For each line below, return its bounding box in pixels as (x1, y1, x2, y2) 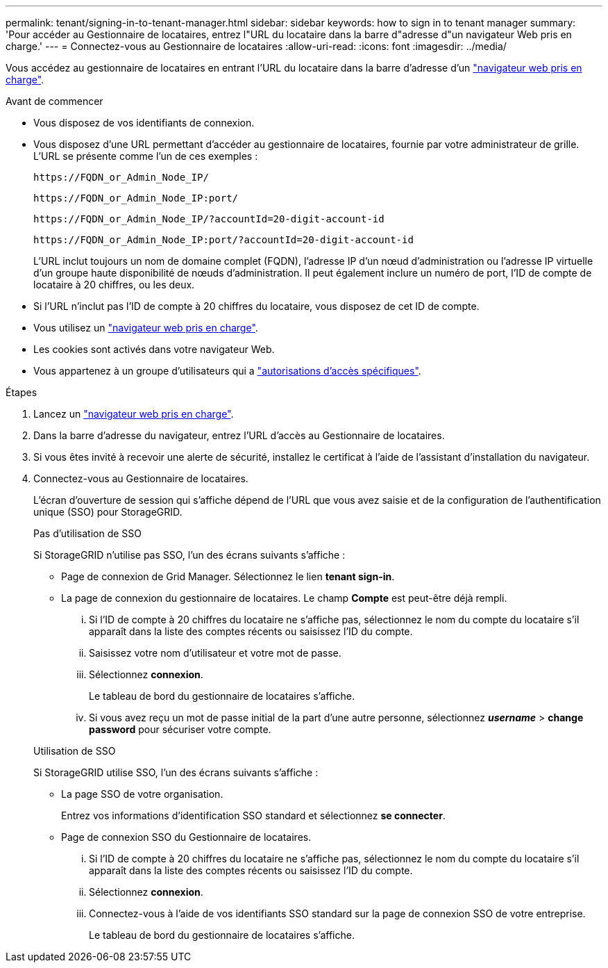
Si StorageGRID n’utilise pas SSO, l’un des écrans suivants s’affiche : (33, 549, 346, 561)
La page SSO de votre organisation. (61, 788, 223, 800)
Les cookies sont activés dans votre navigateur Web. (33, 343, 275, 355)
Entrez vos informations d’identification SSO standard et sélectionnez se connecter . (61, 810, 446, 821)
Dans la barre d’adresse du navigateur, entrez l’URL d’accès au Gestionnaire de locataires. (33, 429, 445, 441)
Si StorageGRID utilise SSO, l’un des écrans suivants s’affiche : (33, 766, 319, 778)
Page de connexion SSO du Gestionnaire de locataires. (61, 831, 312, 843)
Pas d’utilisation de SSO (33, 527, 142, 539)
